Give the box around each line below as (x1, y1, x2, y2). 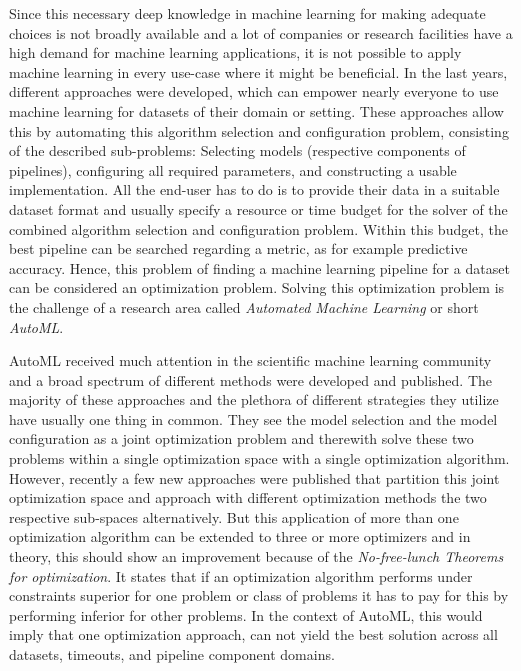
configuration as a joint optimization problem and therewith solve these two (9, 428, 474, 449)
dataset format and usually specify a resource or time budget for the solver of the (9, 198, 508, 219)
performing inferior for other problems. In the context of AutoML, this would (9, 604, 483, 625)
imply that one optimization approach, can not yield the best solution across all (9, 624, 498, 645)
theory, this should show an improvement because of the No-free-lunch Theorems (9, 546, 504, 567)
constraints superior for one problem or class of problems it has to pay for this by (9, 585, 509, 606)
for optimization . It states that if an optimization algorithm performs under (9, 565, 473, 586)
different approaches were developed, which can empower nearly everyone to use (9, 81, 499, 102)
